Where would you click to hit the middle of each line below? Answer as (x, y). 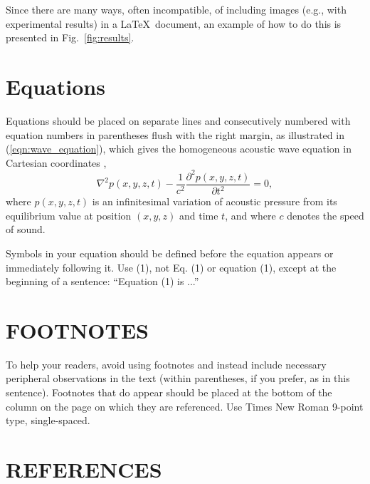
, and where (250, 215)
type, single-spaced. (48, 420)
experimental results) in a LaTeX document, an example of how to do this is (174, 23)
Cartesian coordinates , (56, 162)
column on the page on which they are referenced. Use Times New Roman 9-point (185, 406)
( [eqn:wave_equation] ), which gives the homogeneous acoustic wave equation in (179, 149)
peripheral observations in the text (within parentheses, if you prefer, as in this (178, 378)
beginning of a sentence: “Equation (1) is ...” (102, 281)
